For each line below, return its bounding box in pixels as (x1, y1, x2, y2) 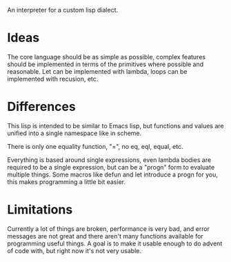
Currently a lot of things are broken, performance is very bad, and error (7, 224, 210, 233)
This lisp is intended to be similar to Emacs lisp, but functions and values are (7, 121, 224, 130)
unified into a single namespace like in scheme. (7, 129, 142, 137)
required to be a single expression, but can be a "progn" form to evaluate (7, 163, 215, 171)
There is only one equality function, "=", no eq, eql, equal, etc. (7, 142, 184, 150)
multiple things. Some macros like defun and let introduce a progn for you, (7, 170, 219, 179)
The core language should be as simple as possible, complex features (7, 52, 205, 61)
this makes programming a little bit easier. (7, 177, 126, 185)
